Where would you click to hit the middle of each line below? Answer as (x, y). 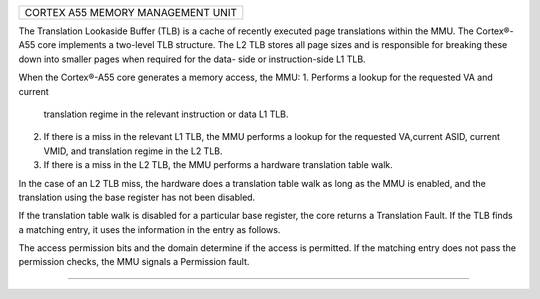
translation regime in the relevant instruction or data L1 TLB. (166, 114)
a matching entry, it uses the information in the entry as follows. (149, 229)
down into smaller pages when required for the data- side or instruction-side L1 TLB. (192, 59)
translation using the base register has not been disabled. (137, 197)
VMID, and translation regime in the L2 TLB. (133, 151)
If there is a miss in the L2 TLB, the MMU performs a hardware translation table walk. (218, 165)
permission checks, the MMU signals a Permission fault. (134, 262)
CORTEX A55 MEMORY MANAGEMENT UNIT (130, 12)
